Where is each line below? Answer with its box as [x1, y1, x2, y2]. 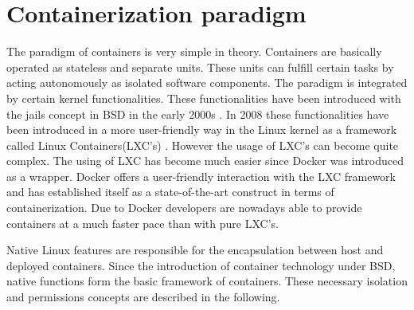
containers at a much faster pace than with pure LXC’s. [6, 214, 279, 231]
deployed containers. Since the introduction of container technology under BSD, [6, 257, 396, 273]
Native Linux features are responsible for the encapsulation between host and [6, 241, 384, 258]
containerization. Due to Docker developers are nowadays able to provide [6, 199, 362, 216]
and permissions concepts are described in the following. [6, 288, 280, 305]
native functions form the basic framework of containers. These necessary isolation [6, 273, 408, 289]
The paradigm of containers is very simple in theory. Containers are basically [6, 43, 382, 60]
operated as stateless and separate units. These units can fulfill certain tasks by [6, 58, 394, 75]
